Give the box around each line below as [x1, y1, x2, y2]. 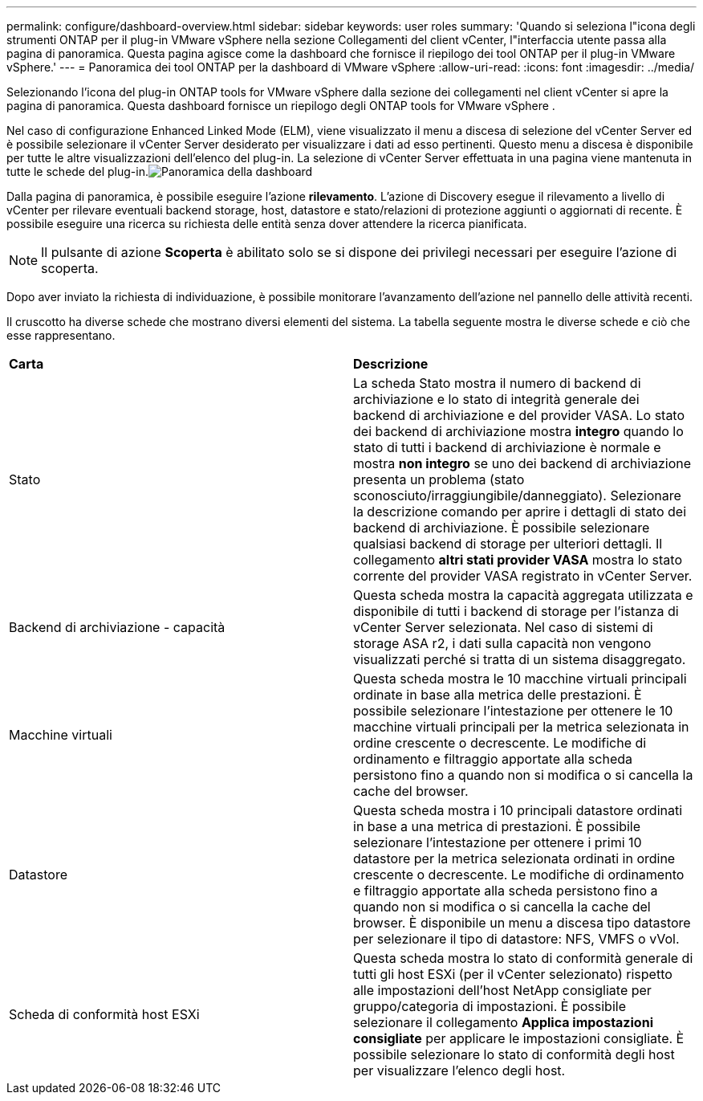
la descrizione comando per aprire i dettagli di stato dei [353, 504, 687, 520]
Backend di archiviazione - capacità [9, 619, 226, 635]
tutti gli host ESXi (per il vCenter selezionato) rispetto [353, 966, 673, 982]
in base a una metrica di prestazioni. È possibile [353, 818, 641, 834]
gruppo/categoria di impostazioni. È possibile [353, 998, 626, 1014]
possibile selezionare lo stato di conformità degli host [353, 1046, 675, 1062]
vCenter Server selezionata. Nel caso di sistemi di [353, 619, 653, 635]
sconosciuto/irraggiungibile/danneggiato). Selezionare [353, 487, 681, 504]
